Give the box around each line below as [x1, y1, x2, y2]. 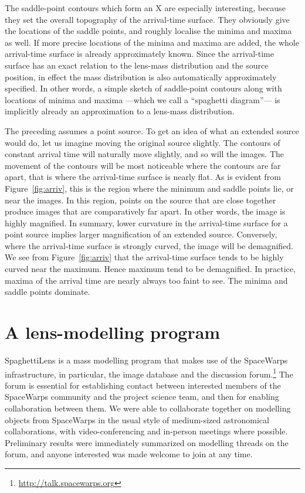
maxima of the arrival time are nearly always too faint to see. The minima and [5, 274, 288, 286]
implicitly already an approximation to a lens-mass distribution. [5, 105, 235, 117]
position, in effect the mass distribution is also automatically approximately [5, 70, 277, 83]
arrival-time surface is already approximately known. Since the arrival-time [5, 47, 274, 60]
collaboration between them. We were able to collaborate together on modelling [5, 402, 291, 414]
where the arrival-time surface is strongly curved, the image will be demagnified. [5, 239, 293, 251]
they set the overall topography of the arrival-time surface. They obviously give [5, 13, 290, 25]
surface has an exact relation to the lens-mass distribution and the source [5, 59, 269, 71]
